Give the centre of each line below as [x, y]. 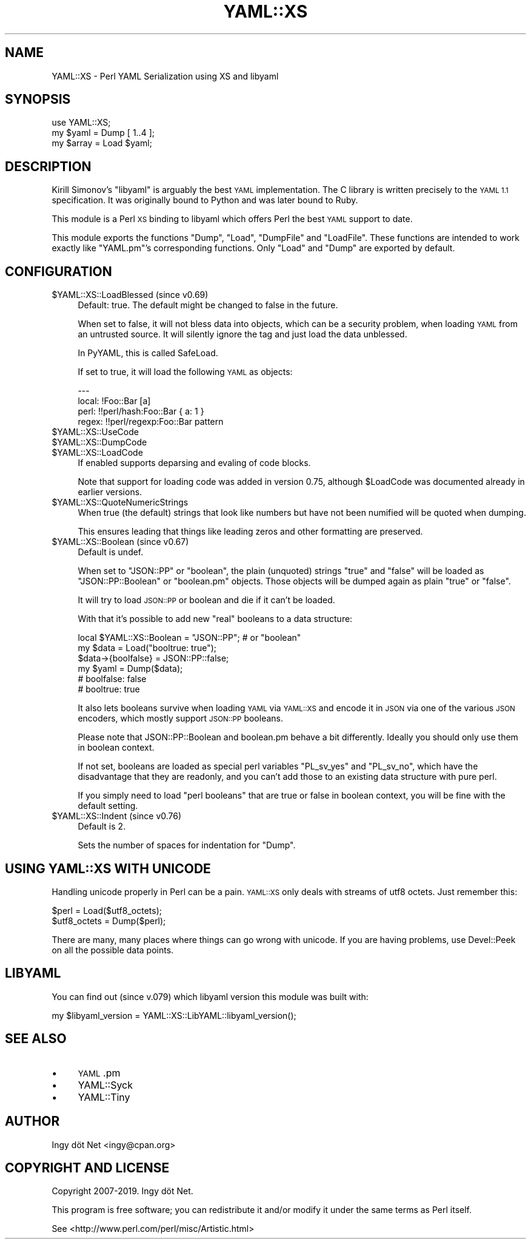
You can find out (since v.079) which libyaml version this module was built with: [210, 996]
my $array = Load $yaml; [102, 143]
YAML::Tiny [104, 1097]
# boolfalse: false [112, 679]
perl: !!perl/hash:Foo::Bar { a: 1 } [141, 411]
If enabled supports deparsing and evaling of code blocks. [194, 463]
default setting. [108, 806]
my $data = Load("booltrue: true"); [147, 648]
